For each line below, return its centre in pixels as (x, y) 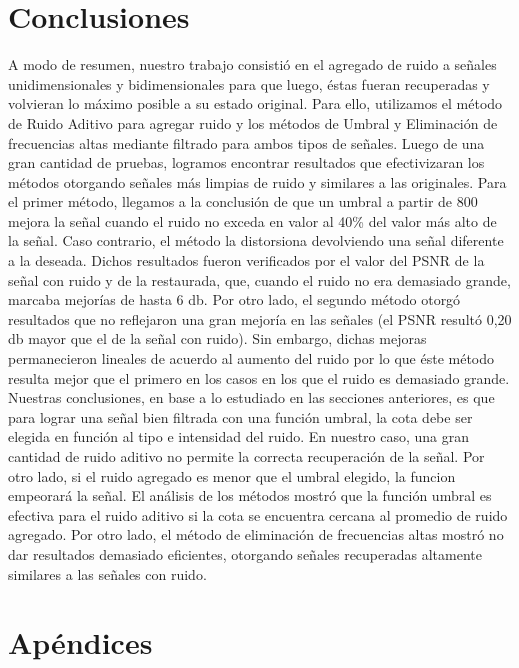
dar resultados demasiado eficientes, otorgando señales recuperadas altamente (245, 553)
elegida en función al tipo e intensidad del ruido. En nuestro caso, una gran (239, 436)
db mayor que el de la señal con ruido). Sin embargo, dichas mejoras (217, 338)
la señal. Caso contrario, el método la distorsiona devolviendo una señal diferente (256, 240)
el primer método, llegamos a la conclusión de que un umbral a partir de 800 (243, 201)
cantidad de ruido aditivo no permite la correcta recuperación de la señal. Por (246, 456)
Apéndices (80, 642)
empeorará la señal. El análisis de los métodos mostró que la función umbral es (250, 495)
